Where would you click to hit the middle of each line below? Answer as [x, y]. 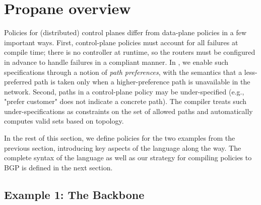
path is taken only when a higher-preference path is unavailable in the [142, 82]
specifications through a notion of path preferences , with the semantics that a [123, 72]
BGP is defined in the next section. [58, 167]
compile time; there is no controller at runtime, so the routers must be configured [130, 52]
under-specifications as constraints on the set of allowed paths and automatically [128, 111]
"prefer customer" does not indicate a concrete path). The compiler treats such [125, 101]
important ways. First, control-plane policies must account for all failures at [121, 42]
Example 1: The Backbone [74, 194]
